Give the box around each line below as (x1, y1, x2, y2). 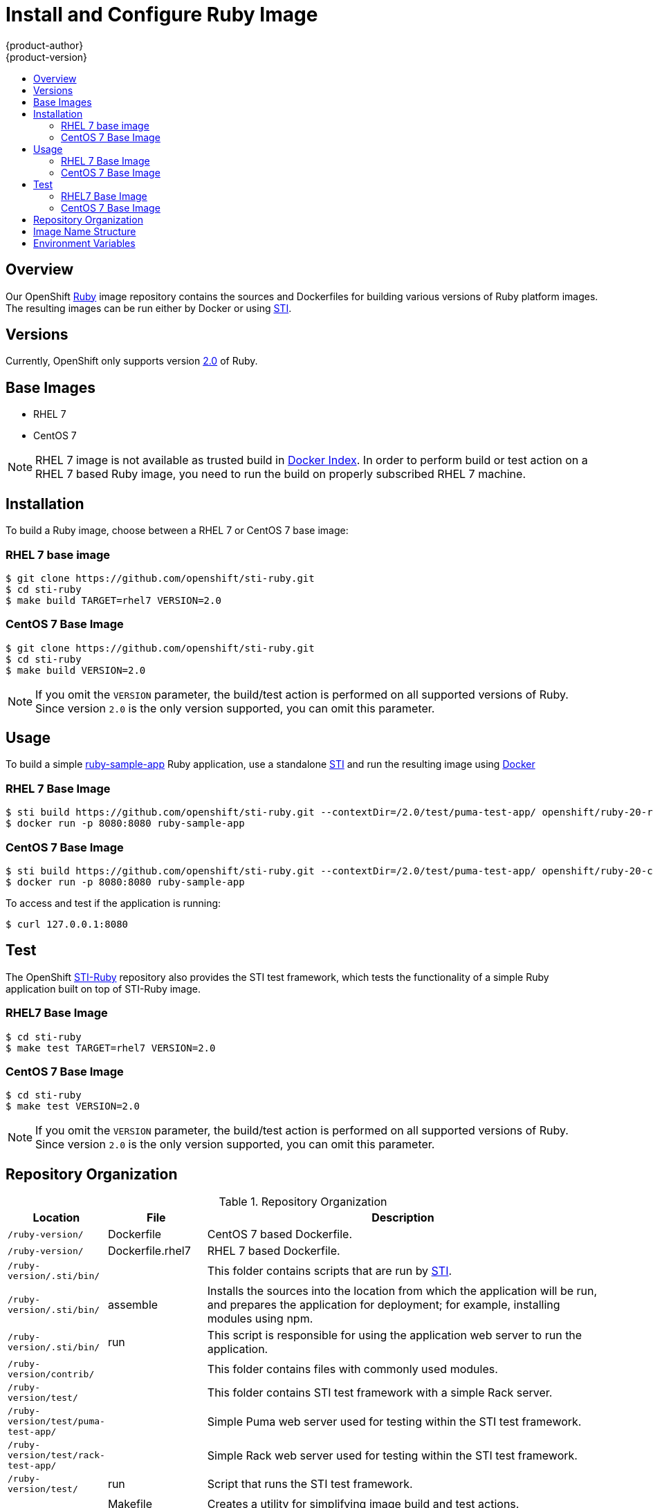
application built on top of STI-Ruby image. (6, 982, 201, 995)
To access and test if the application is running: (6, 896, 221, 909)
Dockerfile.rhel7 (107, 1244, 191, 1258)
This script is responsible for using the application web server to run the (207, 1328, 582, 1343)
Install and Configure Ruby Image (6, 3, 318, 26)
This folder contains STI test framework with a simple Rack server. (207, 1386, 553, 1400)
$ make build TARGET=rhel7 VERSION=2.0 (6, 594, 221, 606)
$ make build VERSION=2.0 (6, 664, 146, 676)
